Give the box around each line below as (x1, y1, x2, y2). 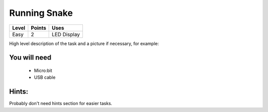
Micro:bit (34, 67, 53, 73)
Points (30, 24, 47, 31)
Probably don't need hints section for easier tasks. (9, 101, 113, 107)
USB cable (34, 74, 56, 80)
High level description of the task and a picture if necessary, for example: (9, 40, 159, 47)
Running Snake (9, 7, 73, 18)
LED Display (52, 31, 80, 38)
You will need (9, 54, 52, 62)
